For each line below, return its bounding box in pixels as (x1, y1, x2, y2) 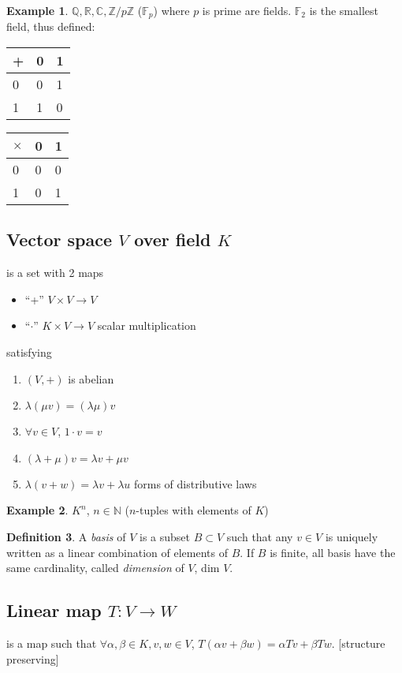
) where (153, 2, 190, 18)
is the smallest (309, 2, 378, 18)
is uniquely (325, 529, 378, 544)
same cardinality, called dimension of (6, 559, 184, 576)
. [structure (331, 634, 385, 651)
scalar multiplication (97, 317, 196, 334)
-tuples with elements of (136, 502, 251, 518)
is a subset (140, 529, 191, 544)
